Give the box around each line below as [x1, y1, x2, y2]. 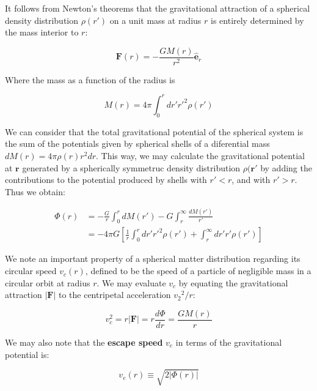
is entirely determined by [211, 13, 304, 26]
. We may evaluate [97, 276, 166, 289]
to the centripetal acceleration [58, 288, 171, 301]
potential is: [5, 348, 49, 360]
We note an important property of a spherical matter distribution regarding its [5, 252, 301, 265]
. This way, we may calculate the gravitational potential [95, 149, 305, 162]
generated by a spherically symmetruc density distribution [22, 161, 241, 174]
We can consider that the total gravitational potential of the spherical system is [5, 125, 304, 138]
